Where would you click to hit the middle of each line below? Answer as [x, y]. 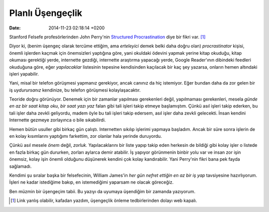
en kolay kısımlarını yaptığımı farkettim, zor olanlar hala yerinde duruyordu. [85, 136]
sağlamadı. [20, 166]
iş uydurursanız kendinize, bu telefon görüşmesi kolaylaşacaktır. [75, 90]
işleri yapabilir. [24, 74]
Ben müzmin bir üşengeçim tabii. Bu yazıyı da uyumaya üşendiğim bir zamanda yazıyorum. [102, 191]
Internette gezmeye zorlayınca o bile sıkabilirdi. [58, 120]
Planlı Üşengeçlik [46, 13]
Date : [15, 28]
